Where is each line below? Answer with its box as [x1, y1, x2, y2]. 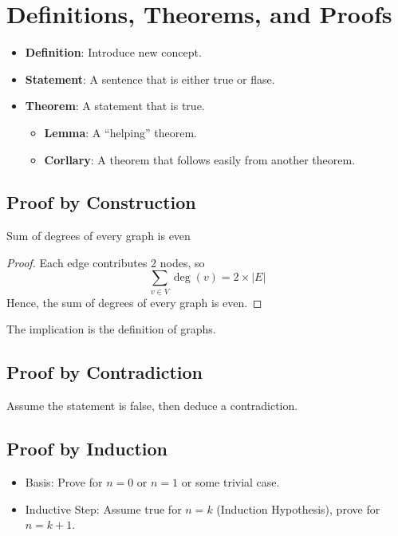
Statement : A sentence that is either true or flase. [25, 70, 275, 87]
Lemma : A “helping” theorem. [44, 124, 197, 140]
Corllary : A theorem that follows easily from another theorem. [44, 151, 356, 167]
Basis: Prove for [25, 474, 103, 490]
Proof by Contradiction [6, 360, 203, 384]
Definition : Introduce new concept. [25, 44, 202, 61]
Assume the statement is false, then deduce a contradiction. [6, 397, 298, 414]
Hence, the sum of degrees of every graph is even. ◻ [6, 294, 262, 310]
